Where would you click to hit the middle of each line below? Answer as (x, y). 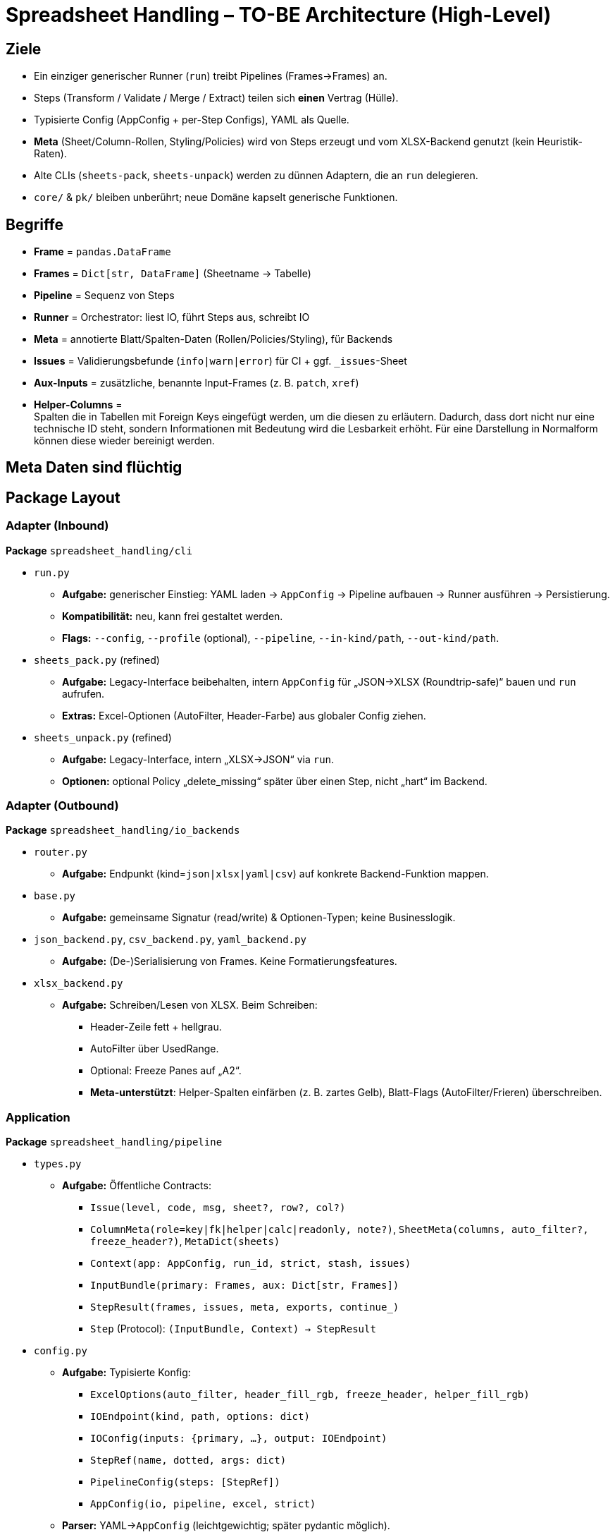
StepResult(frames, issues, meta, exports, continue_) (245, 1307)
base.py (55, 896)
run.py (52, 572)
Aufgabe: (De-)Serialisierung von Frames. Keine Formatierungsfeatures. (230, 961)
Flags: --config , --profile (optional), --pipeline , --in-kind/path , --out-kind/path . (281, 638)
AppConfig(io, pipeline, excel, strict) (203, 1504)
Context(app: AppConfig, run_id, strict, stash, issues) (251, 1264)
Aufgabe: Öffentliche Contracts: (137, 1186)
